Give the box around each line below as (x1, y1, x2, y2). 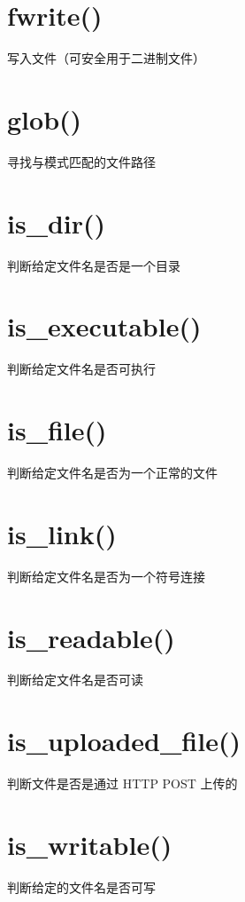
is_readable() (7, 619, 175, 655)
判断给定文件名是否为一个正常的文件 (7, 463, 218, 481)
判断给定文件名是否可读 (7, 670, 143, 689)
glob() (7, 100, 82, 137)
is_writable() (7, 826, 172, 862)
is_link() (7, 515, 117, 551)
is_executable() (7, 308, 202, 344)
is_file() (7, 412, 107, 448)
